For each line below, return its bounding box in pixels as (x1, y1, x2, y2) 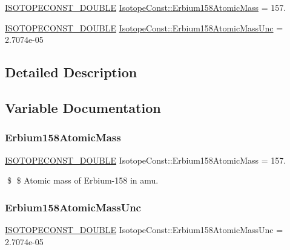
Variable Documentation (5, 98, 161, 117)
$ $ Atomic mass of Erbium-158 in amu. (7, 174, 159, 187)
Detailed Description (5, 63, 137, 82)
